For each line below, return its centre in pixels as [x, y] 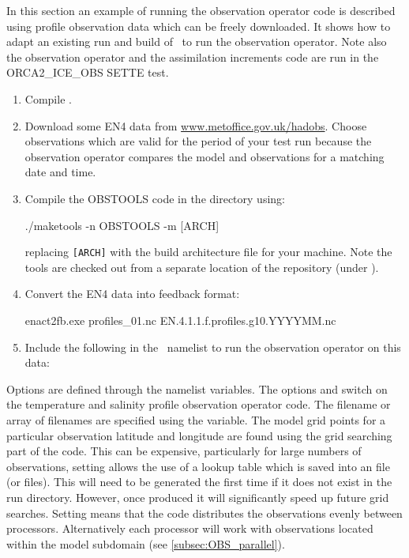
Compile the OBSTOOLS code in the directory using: [155, 198]
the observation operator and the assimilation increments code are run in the [193, 57]
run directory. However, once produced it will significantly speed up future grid [198, 497]
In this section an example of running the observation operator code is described [201, 10]
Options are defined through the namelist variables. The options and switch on [197, 388]
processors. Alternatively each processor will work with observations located [190, 528]
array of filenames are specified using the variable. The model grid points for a [196, 419]
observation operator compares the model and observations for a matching [204, 156]
